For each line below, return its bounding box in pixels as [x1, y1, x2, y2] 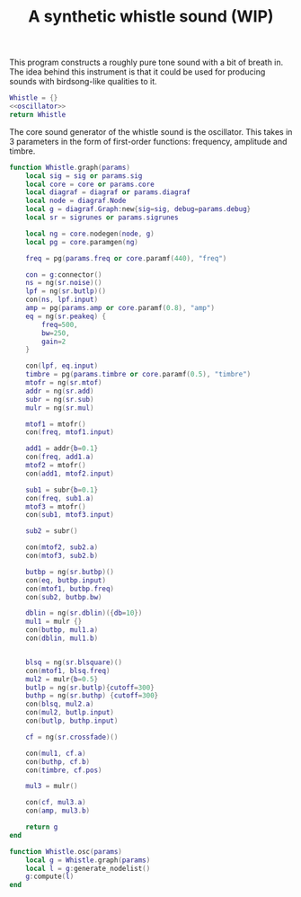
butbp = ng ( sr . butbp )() [25, 567, 115, 576]
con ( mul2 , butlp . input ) [25, 708, 115, 717]
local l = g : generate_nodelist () [25, 864, 151, 873]
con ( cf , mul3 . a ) [25, 798, 87, 807]
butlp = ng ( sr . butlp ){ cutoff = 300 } [25, 683, 155, 692]
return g [25, 822, 58, 832]
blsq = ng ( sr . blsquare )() [25, 658, 123, 667]
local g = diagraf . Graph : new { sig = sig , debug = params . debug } [25, 205, 252, 214]
